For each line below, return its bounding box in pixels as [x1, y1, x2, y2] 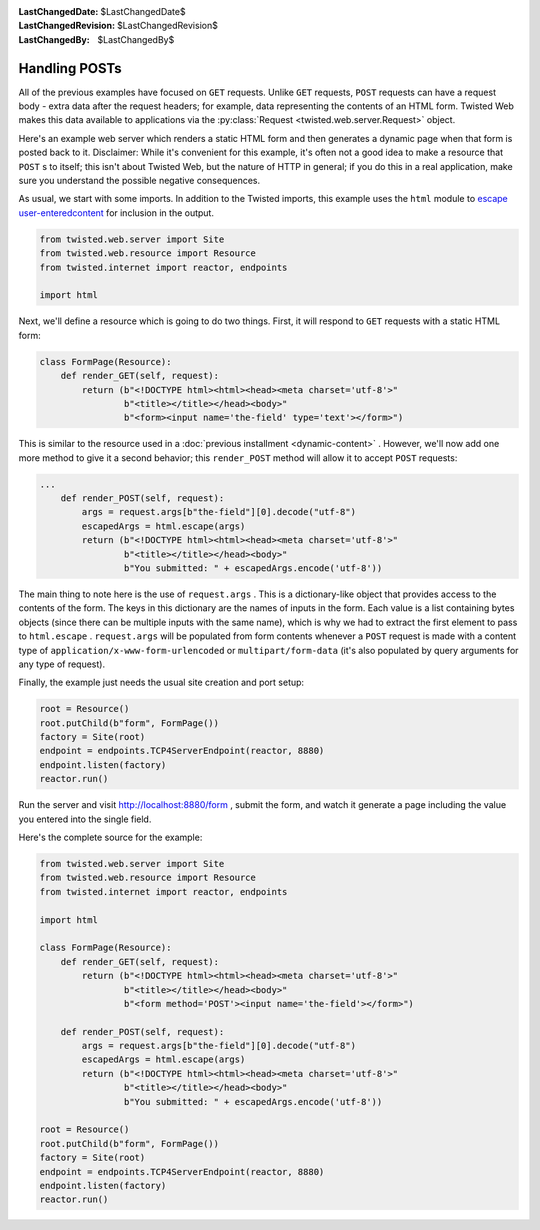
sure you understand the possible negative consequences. [18, 175, 261, 187]
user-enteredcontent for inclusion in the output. [18, 206, 215, 219]
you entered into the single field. [18, 813, 152, 825]
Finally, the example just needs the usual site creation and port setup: [18, 676, 305, 689]
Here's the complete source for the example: [18, 831, 203, 844]
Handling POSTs [18, 60, 122, 77]
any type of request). [18, 658, 105, 670]
